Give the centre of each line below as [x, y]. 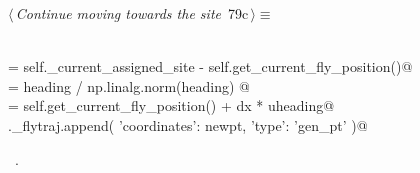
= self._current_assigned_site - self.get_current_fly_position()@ [210, 66]
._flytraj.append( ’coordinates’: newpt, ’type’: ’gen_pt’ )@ [188, 124]
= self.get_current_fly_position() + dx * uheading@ [171, 105]
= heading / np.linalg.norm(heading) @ [129, 85]
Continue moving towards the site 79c [132, 13]
